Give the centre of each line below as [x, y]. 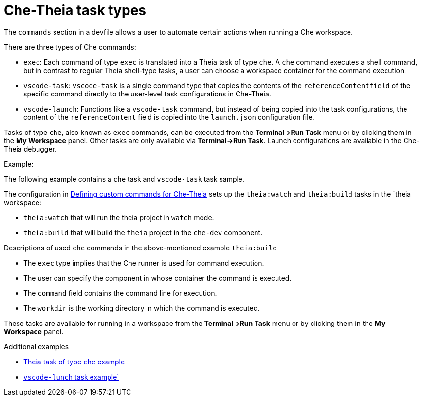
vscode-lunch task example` [71, 377]
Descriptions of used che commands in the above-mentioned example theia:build [140, 248]
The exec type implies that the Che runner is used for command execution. [144, 263]
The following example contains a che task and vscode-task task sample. [124, 179]
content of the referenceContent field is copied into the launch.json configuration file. [169, 117]
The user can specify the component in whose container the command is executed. [157, 278]
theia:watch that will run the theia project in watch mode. [119, 217]
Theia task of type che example [74, 362]
